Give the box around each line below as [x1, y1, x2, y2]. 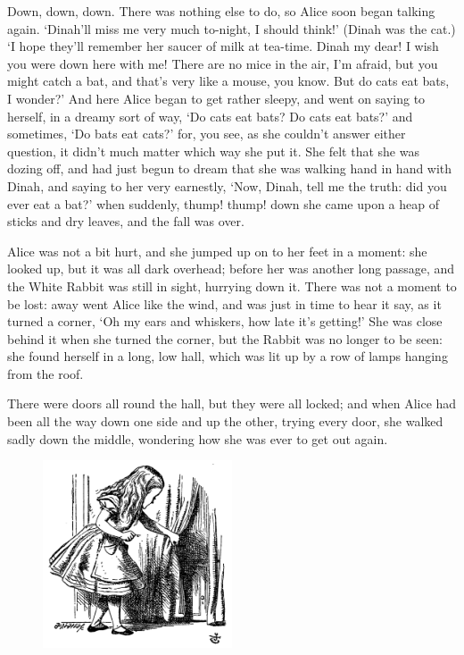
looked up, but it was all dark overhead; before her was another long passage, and [7, 259, 455, 278]
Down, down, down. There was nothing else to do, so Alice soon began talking [7, 2, 435, 20]
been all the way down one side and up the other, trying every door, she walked [7, 412, 443, 431]
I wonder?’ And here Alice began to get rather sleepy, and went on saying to [7, 88, 426, 107]
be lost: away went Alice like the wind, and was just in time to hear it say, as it [7, 294, 442, 313]
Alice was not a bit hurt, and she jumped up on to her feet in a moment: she [7, 241, 427, 260]
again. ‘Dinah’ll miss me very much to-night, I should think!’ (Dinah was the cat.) [7, 19, 456, 38]
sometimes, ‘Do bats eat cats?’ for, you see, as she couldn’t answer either [7, 124, 406, 143]
